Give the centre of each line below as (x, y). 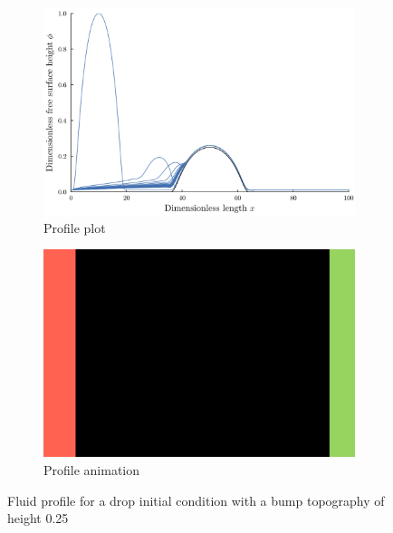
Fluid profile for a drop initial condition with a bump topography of (196, 500)
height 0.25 (38, 518)
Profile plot (75, 227)
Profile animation (92, 470)
